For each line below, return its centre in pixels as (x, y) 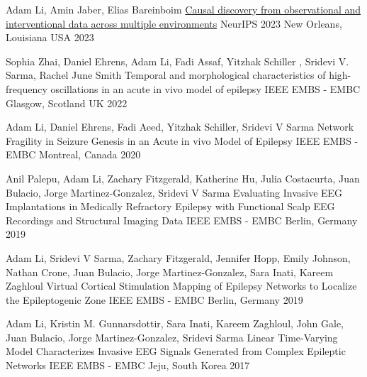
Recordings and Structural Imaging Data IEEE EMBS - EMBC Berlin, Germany (182, 220)
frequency (27, 88)
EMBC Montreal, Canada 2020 (73, 154)
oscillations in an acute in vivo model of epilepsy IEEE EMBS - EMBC (205, 88)
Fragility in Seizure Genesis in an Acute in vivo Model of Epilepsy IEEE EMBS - (182, 140)
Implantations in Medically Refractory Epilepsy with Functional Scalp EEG (170, 206)
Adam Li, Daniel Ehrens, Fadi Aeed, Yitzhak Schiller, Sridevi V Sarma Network (180, 127)
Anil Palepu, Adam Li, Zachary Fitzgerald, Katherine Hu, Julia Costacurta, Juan (183, 178)
